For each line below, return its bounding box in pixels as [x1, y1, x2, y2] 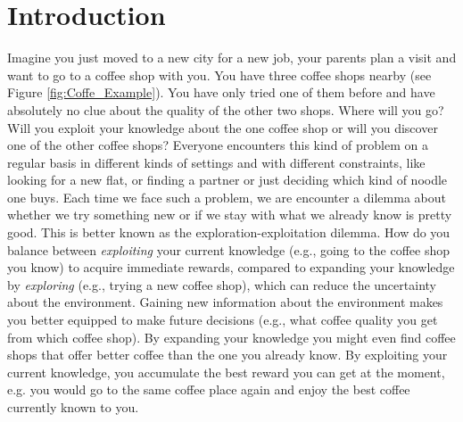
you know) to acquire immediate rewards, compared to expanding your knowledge [7, 258, 455, 277]
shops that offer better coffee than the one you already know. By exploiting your [7, 345, 448, 364]
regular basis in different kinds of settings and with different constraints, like [7, 153, 426, 171]
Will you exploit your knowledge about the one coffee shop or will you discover [7, 118, 438, 137]
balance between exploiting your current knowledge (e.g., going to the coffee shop [7, 240, 451, 259]
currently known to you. [7, 398, 139, 416]
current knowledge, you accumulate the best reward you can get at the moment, [7, 362, 445, 381]
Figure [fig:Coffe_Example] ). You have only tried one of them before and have [7, 83, 435, 102]
